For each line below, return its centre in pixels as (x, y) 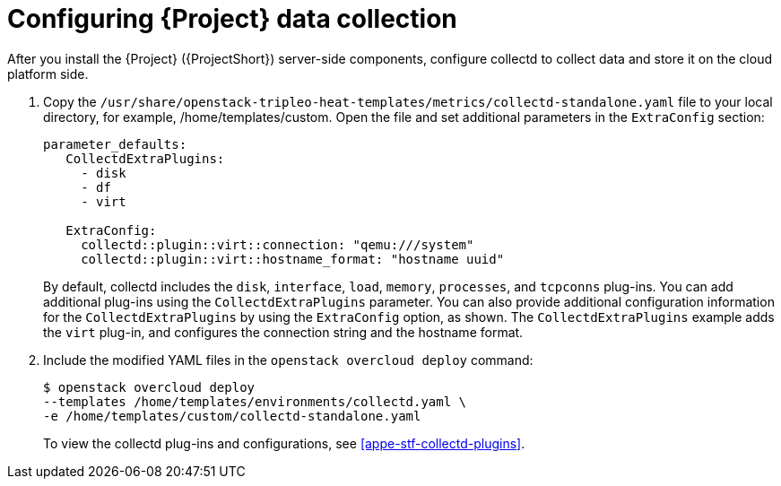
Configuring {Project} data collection (232, 19)
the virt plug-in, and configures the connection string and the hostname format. (283, 332)
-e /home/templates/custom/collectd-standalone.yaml (232, 416)
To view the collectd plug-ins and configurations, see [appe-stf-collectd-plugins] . (284, 443)
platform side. (48, 74)
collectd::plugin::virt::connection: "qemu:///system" (278, 244)
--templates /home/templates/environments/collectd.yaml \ (255, 401)
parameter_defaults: (115, 144)
